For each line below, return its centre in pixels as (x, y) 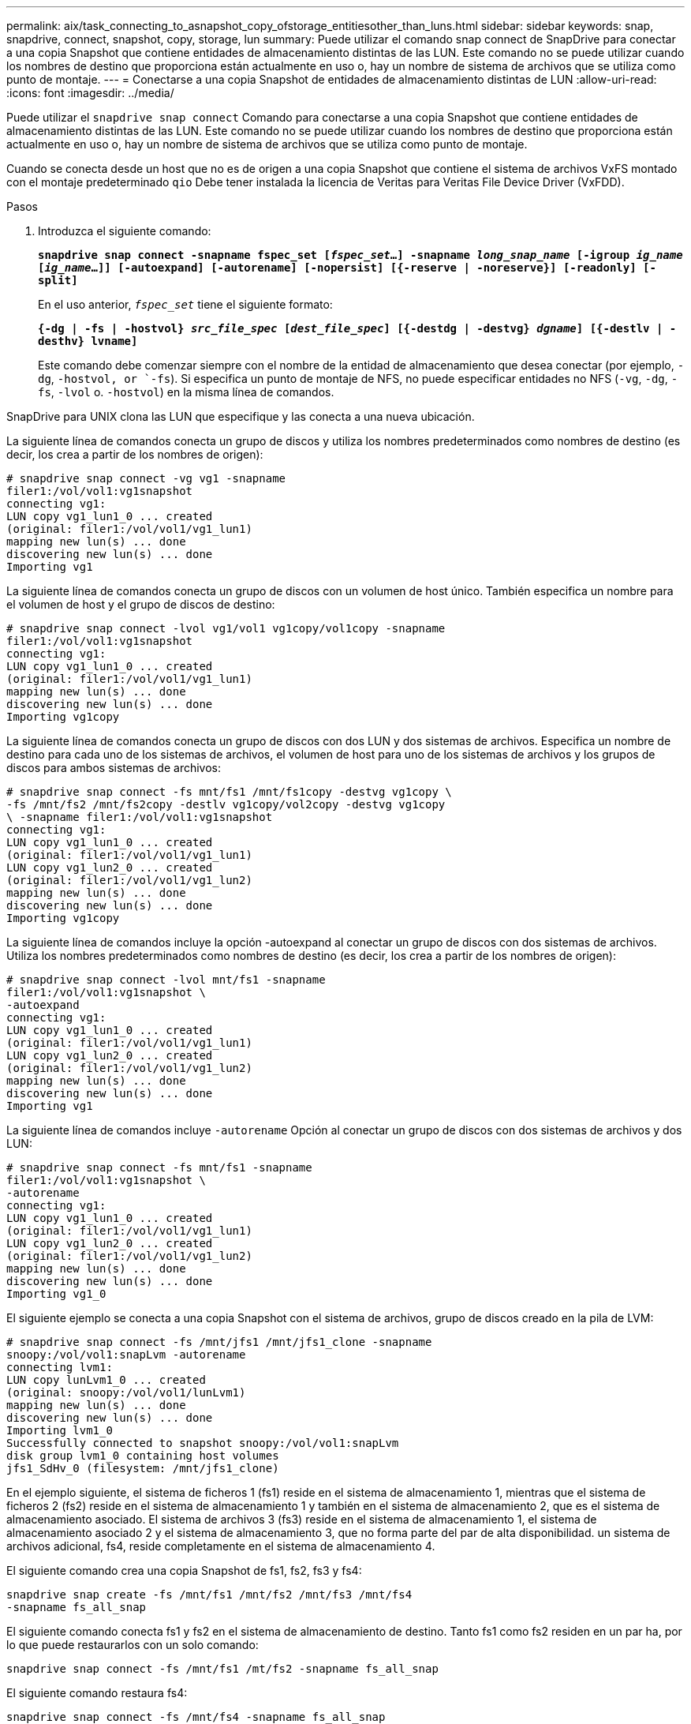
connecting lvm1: (60, 1367)
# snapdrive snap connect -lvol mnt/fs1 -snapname (166, 980)
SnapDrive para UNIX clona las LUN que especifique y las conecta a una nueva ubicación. (241, 416)
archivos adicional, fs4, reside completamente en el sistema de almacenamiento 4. (221, 1546)
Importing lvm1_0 (60, 1430)
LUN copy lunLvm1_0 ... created (106, 1380)
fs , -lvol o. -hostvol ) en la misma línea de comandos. (186, 392)
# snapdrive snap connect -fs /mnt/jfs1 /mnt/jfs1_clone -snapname (219, 1342)
